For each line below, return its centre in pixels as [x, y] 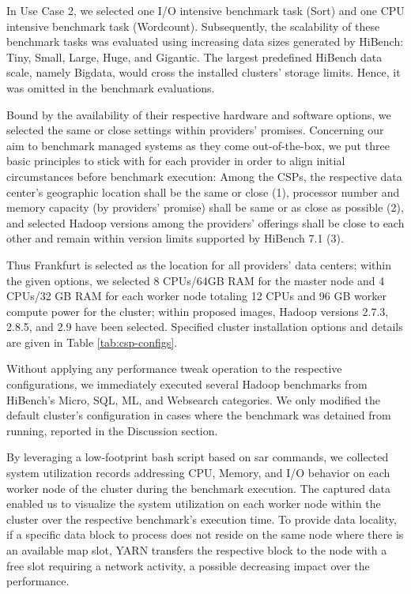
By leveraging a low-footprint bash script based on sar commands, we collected [198, 457]
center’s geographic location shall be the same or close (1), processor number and [203, 192]
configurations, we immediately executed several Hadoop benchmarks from [187, 384]
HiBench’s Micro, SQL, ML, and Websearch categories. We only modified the [194, 399]
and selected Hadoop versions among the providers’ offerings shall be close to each [205, 222]
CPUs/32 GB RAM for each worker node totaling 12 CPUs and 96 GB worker [196, 296]
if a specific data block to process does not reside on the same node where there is [205, 534]
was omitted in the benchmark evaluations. [111, 87]
